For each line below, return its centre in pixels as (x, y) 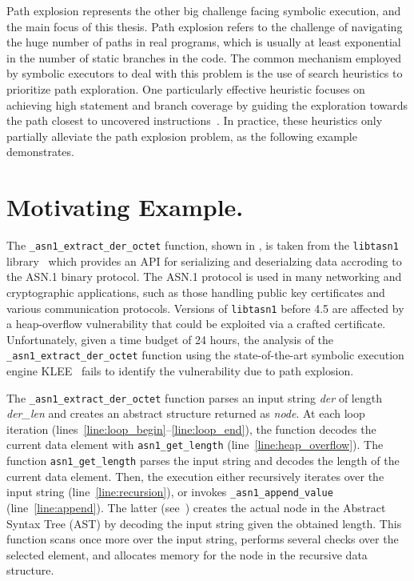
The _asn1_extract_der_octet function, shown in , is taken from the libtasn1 (203, 245)
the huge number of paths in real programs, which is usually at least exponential (204, 42)
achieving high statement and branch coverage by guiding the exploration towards (207, 104)
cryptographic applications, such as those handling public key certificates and (196, 292)
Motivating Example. (125, 207)
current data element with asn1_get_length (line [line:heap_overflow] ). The (195, 445)
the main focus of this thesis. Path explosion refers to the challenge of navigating (205, 26)
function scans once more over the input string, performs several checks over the (203, 539)
